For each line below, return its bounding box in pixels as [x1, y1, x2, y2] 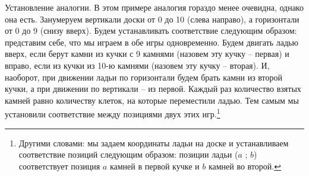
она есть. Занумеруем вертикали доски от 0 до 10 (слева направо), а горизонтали [5, 12, 299, 25]
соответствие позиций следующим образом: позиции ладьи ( [18, 148, 238, 161]
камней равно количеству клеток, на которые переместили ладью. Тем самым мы [5, 94, 299, 106]
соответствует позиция [18, 159, 100, 172]
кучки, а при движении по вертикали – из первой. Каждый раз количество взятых [5, 82, 301, 95]
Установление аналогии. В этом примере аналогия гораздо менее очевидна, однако [5, 1, 304, 13]
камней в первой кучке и [109, 159, 200, 172]
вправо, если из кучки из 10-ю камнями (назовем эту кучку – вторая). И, [5, 59, 270, 71]
